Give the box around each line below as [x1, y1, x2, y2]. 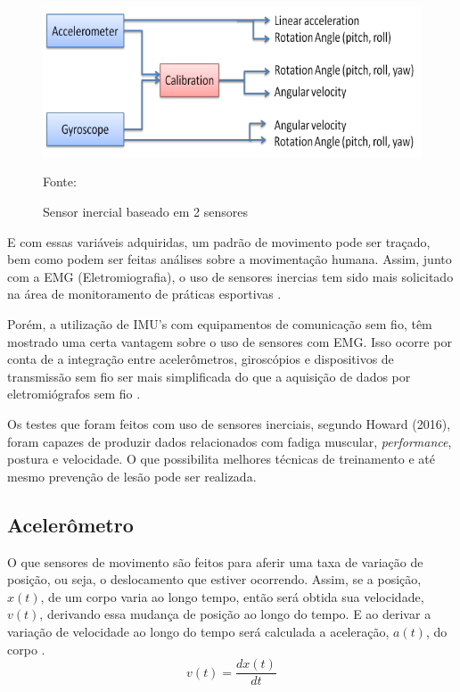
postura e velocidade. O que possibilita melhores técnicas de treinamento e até [7, 449, 435, 468]
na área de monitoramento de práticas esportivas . [7, 284, 282, 303]
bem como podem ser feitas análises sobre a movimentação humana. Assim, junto [7, 250, 452, 268]
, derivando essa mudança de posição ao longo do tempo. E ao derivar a [39, 605, 431, 623]
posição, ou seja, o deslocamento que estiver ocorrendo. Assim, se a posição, [7, 570, 422, 589]
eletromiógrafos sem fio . [7, 384, 141, 403]
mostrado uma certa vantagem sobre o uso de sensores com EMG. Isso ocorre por [7, 332, 452, 350]
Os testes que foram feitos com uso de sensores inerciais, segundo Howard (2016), [7, 414, 451, 432]
